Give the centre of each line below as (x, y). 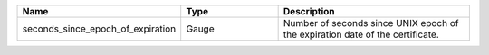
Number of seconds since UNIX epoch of (371, 23)
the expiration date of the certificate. (361, 34)
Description (309, 11)
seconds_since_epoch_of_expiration (99, 29)
